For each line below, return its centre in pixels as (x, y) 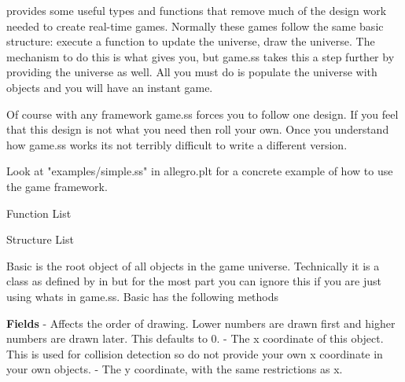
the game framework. (57, 186)
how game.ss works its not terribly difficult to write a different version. (177, 144)
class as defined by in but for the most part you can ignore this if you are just (194, 281)
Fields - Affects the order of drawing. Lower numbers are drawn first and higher (201, 323)
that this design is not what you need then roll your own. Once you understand (198, 129)
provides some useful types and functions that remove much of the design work (197, 10)
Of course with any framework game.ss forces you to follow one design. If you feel (202, 114)
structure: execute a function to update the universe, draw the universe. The (191, 41)
